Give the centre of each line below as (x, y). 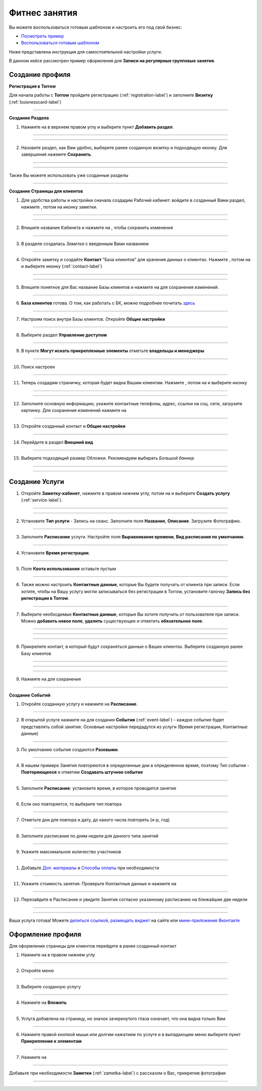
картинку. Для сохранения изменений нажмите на (74, 410)
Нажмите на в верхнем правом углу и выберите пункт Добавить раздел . (98, 127)
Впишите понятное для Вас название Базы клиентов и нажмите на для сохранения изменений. (120, 287)
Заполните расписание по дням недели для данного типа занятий (90, 836)
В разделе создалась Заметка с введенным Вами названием (85, 244)
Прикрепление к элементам (51, 1041)
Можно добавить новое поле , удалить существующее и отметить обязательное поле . (112, 621)
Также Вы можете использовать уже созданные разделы (69, 175)
